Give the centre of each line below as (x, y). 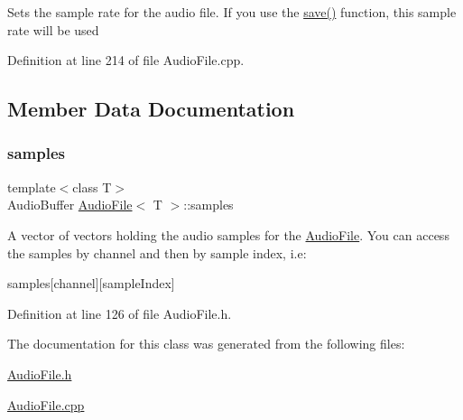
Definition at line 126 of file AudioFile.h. (120, 313)
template (32, 187)
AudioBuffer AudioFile (70, 205)
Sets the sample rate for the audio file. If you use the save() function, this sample (232, 12)
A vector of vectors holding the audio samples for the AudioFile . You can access (228, 234)
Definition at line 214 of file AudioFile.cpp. (126, 60)
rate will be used (53, 29)
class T (92, 187)
